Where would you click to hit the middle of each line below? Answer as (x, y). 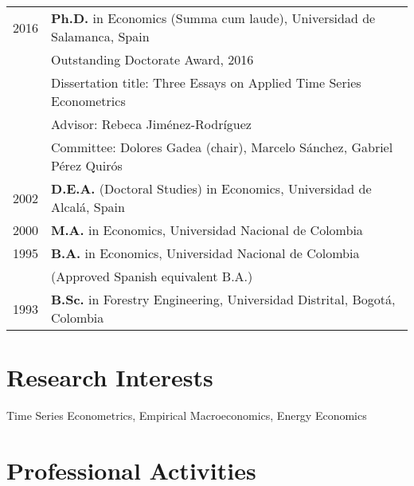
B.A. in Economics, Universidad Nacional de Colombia (205, 253)
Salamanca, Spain (100, 36)
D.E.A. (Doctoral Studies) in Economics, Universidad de (211, 188)
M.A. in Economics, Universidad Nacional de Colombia (207, 230)
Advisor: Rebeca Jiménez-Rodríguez (151, 124)
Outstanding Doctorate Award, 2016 (152, 59)
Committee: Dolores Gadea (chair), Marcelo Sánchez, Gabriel (222, 147)
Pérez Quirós (87, 165)
